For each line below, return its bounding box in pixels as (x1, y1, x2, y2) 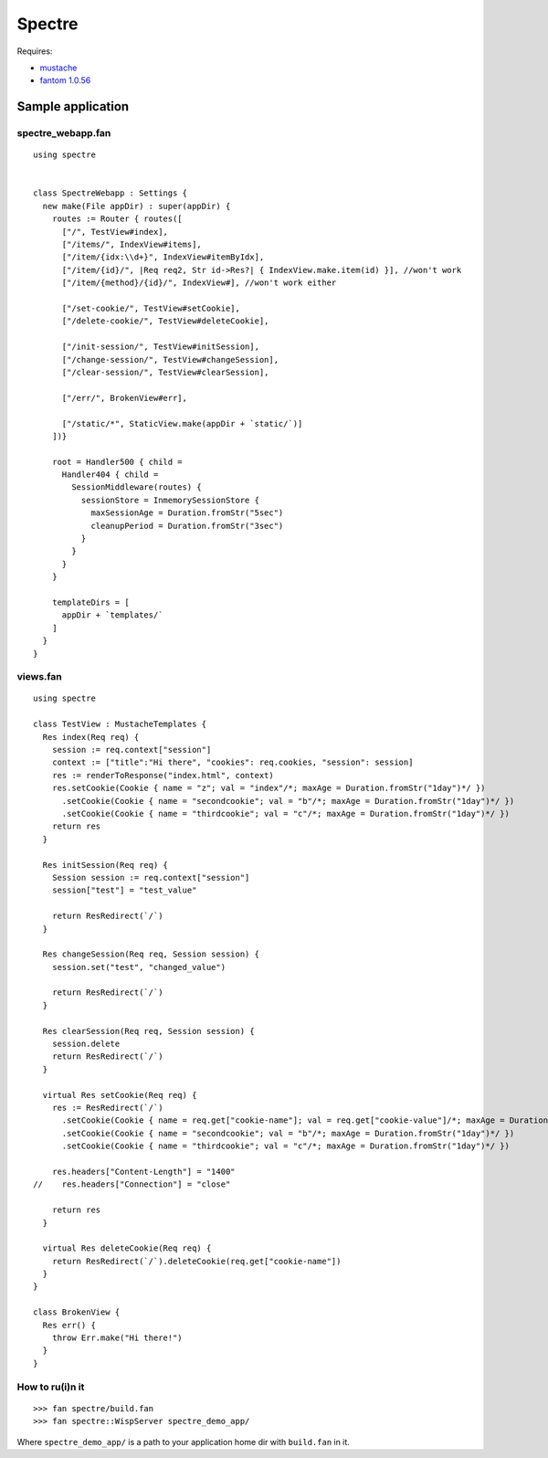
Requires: (16, 46, 53, 57)
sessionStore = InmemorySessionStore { (80, 494, 260, 505)
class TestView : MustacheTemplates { (33, 719, 207, 730)
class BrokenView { (33, 1307, 121, 1317)
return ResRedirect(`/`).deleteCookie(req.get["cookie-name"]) (51, 1256, 342, 1266)
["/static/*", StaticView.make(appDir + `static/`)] (61, 418, 303, 428)
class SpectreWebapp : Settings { (33, 188, 187, 198)
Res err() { (42, 1320, 96, 1330)
